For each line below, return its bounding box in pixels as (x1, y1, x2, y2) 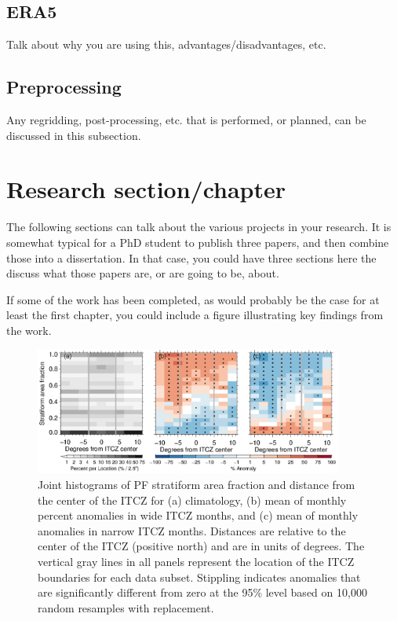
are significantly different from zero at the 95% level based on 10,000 (38, 584, 367, 601)
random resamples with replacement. (38, 599, 214, 615)
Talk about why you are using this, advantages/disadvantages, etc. (6, 36, 326, 53)
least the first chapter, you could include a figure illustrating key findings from (6, 307, 384, 323)
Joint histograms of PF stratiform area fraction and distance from (38, 476, 355, 493)
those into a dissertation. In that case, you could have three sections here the (6, 249, 377, 266)
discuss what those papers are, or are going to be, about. (6, 265, 279, 281)
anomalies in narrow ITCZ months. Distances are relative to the (38, 522, 346, 538)
